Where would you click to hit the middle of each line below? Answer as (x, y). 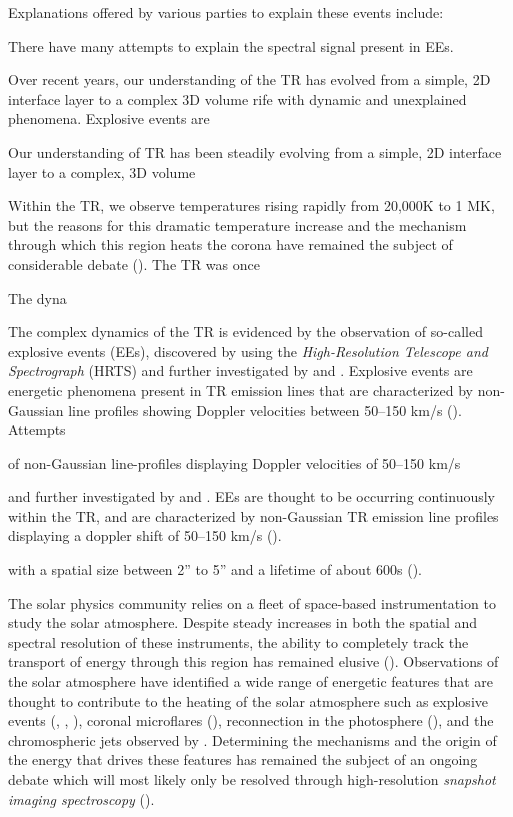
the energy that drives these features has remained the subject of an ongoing (243, 759)
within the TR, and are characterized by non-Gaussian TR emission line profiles (253, 515)
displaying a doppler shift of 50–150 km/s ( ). (145, 535)
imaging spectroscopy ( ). (81, 798)
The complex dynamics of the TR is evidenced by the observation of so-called (245, 331)
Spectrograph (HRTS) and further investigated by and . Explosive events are (240, 370)
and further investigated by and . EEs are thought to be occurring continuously (252, 496)
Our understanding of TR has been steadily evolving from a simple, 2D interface (255, 151)
